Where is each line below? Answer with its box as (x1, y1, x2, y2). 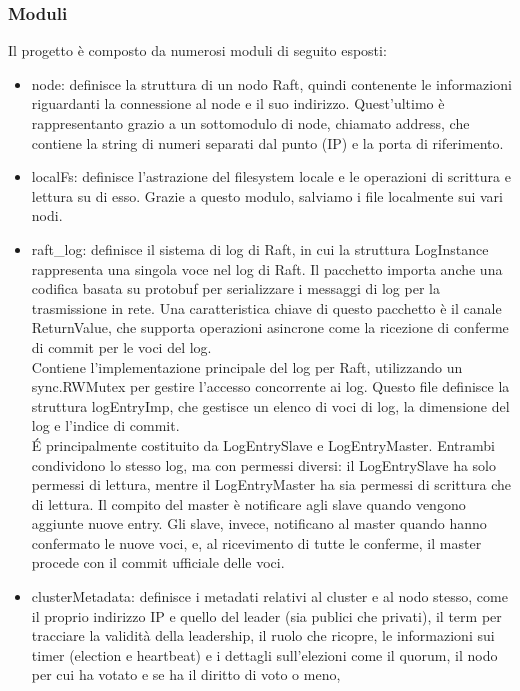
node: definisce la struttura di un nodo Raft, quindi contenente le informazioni (31, 73, 512, 94)
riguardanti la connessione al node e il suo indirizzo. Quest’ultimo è (31, 93, 445, 114)
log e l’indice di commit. (31, 415, 180, 436)
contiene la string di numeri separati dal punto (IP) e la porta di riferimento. (31, 132, 504, 153)
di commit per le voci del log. (31, 336, 212, 357)
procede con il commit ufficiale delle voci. (31, 552, 285, 573)
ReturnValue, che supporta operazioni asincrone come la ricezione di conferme (31, 317, 509, 338)
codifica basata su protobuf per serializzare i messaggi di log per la (31, 278, 440, 299)
